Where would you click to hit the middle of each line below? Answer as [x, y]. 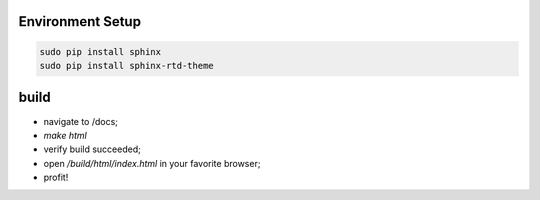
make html [65, 135]
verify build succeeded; [92, 149]
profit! [56, 177]
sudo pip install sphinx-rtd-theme [126, 65]
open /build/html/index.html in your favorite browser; [152, 163]
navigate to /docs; [81, 121]
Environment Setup [80, 21]
